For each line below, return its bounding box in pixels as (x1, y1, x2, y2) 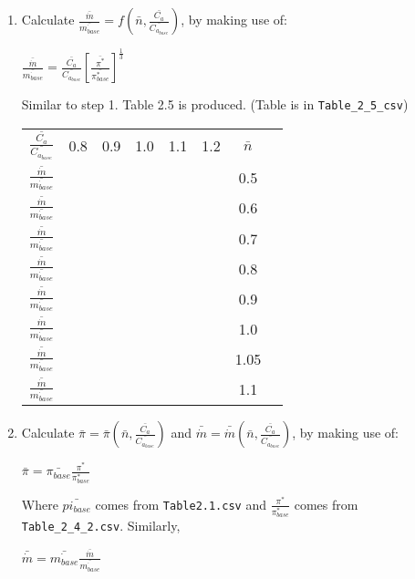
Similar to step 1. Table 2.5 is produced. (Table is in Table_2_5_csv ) (21, 95, 409, 114)
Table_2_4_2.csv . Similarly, (21, 516, 181, 535)
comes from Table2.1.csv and (95, 494, 266, 513)
